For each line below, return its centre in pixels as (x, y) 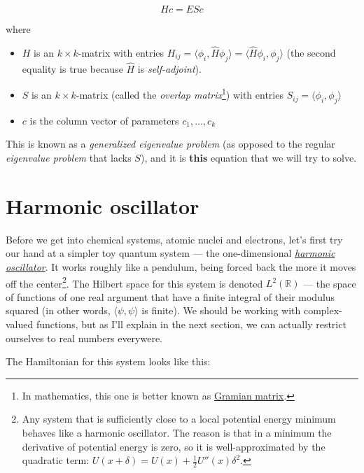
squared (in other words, (58, 310)
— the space (330, 283)
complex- (323, 310)
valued (20, 324)
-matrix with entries (121, 52)
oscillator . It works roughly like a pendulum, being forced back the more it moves (181, 266)
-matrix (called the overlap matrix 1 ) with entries (180, 94)
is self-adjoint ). (169, 68)
